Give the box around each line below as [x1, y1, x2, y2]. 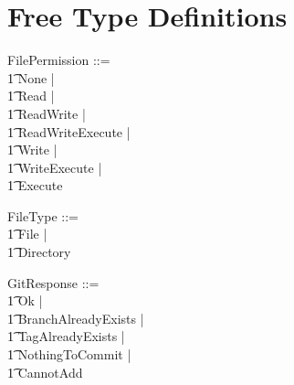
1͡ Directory [7, 242, 71, 262]
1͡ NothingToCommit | [7, 345, 131, 364]
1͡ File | [7, 224, 47, 243]
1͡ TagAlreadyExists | [7, 326, 125, 346]
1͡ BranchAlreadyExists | [7, 308, 144, 327]
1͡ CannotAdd [7, 362, 83, 381]
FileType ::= [7, 206, 79, 225]
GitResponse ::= [7, 273, 100, 292]
